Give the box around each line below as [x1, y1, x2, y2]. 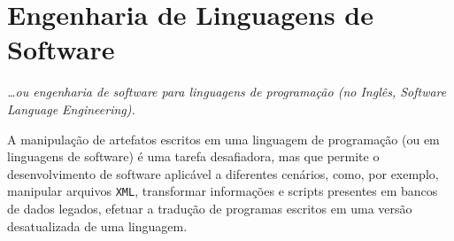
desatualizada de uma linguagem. [7, 216, 188, 235]
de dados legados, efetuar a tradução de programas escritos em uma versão [7, 198, 412, 217]
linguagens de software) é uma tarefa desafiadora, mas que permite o [7, 147, 380, 166]
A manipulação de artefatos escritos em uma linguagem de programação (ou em [7, 129, 440, 148]
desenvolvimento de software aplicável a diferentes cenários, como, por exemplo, [7, 164, 439, 183]
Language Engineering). [7, 99, 135, 118]
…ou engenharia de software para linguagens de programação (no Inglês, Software [7, 82, 447, 101]
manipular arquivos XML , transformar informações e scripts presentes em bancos [7, 182, 438, 200]
